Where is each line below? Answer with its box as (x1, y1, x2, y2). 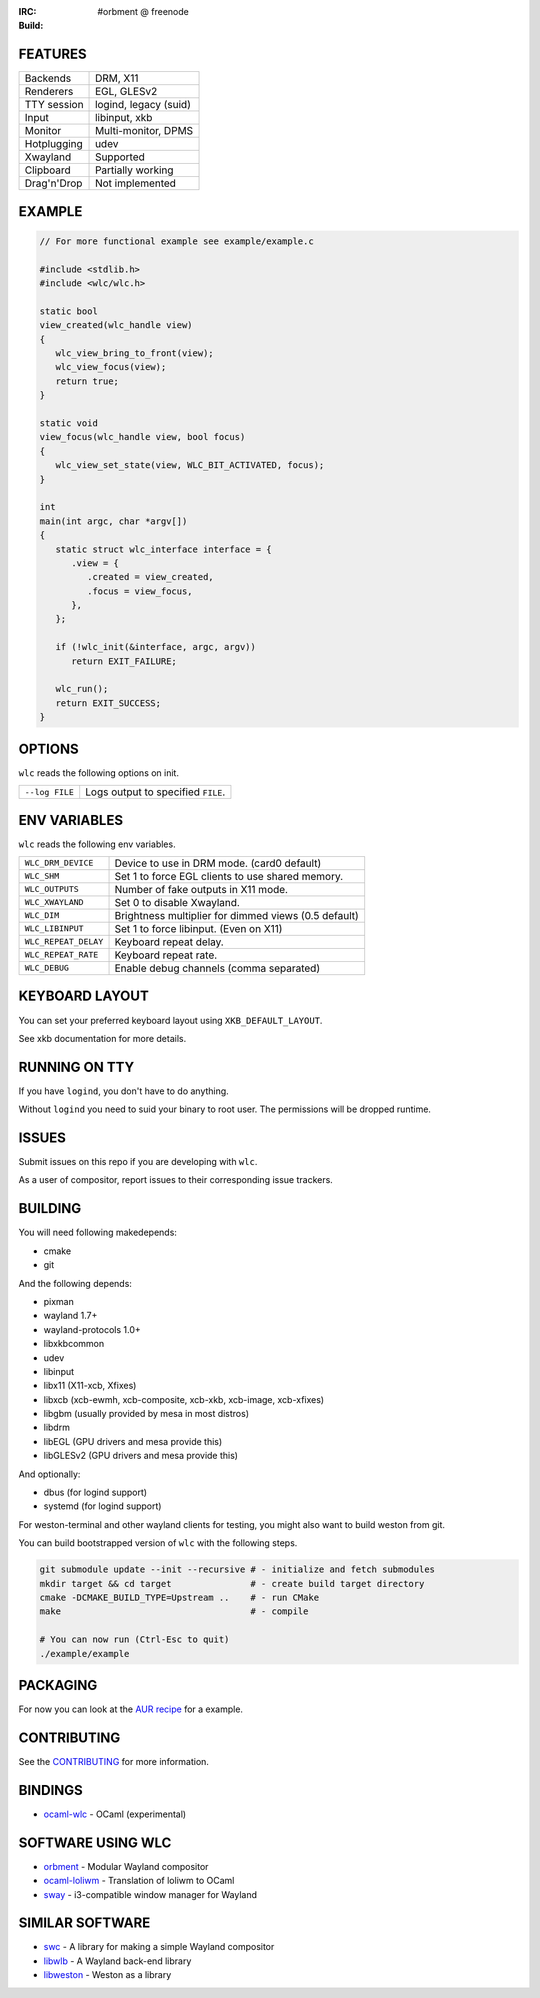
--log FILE (24, 786, 75, 797)
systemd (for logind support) (43, 1500, 162, 1512)
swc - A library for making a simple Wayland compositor (43, 1941, 275, 1953)
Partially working (95, 163, 174, 177)
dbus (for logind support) (43, 1486, 148, 1499)
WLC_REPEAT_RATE (24, 950, 99, 960)
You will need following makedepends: (18, 1226, 177, 1239)
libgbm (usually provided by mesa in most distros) (43, 1408, 250, 1420)
